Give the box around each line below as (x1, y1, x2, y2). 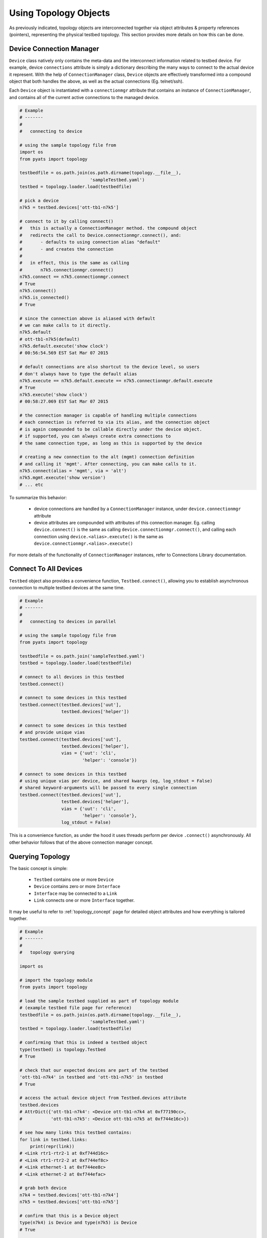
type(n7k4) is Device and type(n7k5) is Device (19, 1220, 137, 1226)
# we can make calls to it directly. (19, 322, 111, 328)
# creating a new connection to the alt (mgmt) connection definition (19, 454, 195, 460)
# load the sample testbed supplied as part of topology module (19, 998, 179, 1004)
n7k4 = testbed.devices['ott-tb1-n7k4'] (19, 1192, 119, 1198)
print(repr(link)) (30, 1144, 75, 1149)
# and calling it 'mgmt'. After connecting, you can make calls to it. (19, 461, 197, 466)
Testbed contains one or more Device (34, 877, 114, 882)
